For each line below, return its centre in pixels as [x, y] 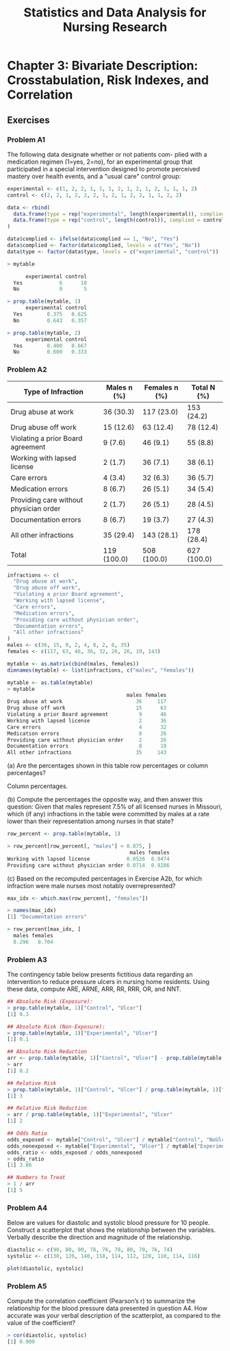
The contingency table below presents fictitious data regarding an [100, 974]
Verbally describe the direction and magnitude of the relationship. [100, 1237]
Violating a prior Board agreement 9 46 [87, 715]
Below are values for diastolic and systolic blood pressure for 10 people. [108, 1223]
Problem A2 [27, 370]
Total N [203, 387]
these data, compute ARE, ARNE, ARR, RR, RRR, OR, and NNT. [94, 989]
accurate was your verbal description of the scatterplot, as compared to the [114, 1315]
